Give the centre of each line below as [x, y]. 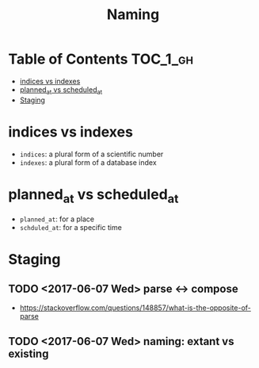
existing [29, 353]
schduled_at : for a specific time [71, 228]
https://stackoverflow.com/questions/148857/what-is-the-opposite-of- [135, 308]
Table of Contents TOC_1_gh [101, 59]
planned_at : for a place [57, 219]
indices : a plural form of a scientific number [91, 154]
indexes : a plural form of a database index [88, 162]
